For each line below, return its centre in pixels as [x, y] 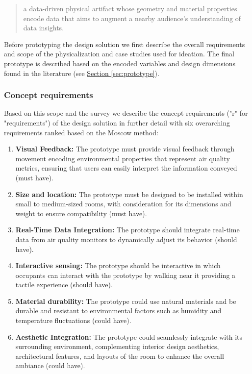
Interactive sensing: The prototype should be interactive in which [118, 265]
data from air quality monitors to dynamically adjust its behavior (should [126, 239]
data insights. [44, 28]
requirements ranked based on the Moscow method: [81, 132]
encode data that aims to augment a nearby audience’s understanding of [132, 18]
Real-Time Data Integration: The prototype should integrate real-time [127, 230]
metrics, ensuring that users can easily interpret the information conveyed [126, 168]
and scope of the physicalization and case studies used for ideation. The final [119, 54]
